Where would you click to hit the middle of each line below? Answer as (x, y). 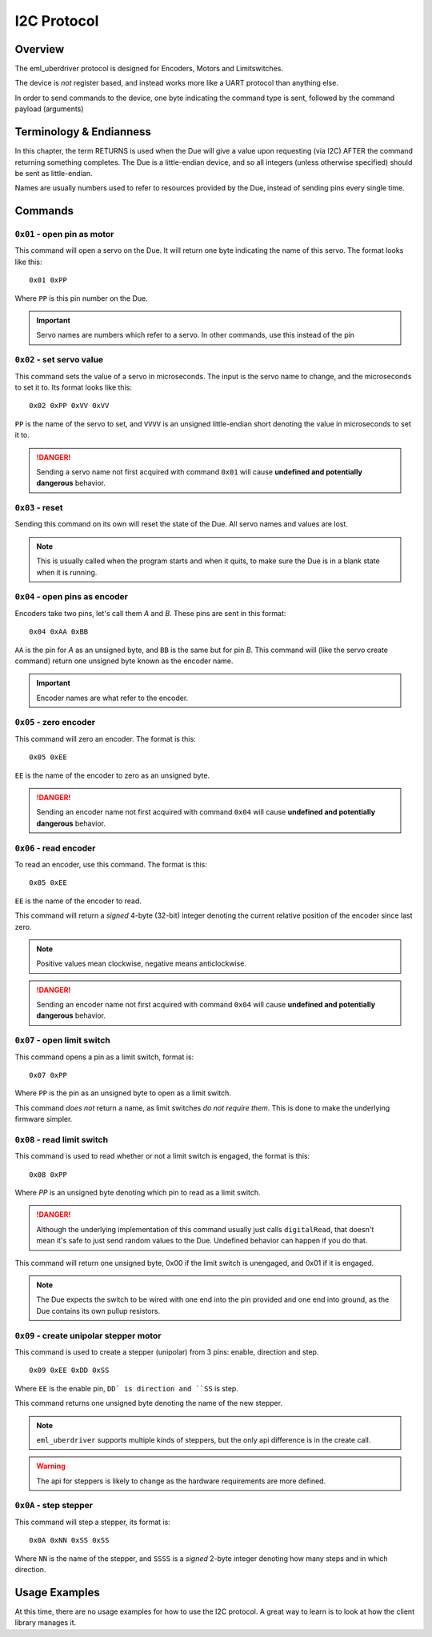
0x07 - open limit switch (63, 1040)
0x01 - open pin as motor (64, 234)
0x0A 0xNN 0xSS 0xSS (69, 1541)
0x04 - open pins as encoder (71, 597)
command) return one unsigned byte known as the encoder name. (124, 661)
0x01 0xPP (48, 280)
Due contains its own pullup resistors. (98, 1311)
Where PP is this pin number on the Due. (81, 298)
